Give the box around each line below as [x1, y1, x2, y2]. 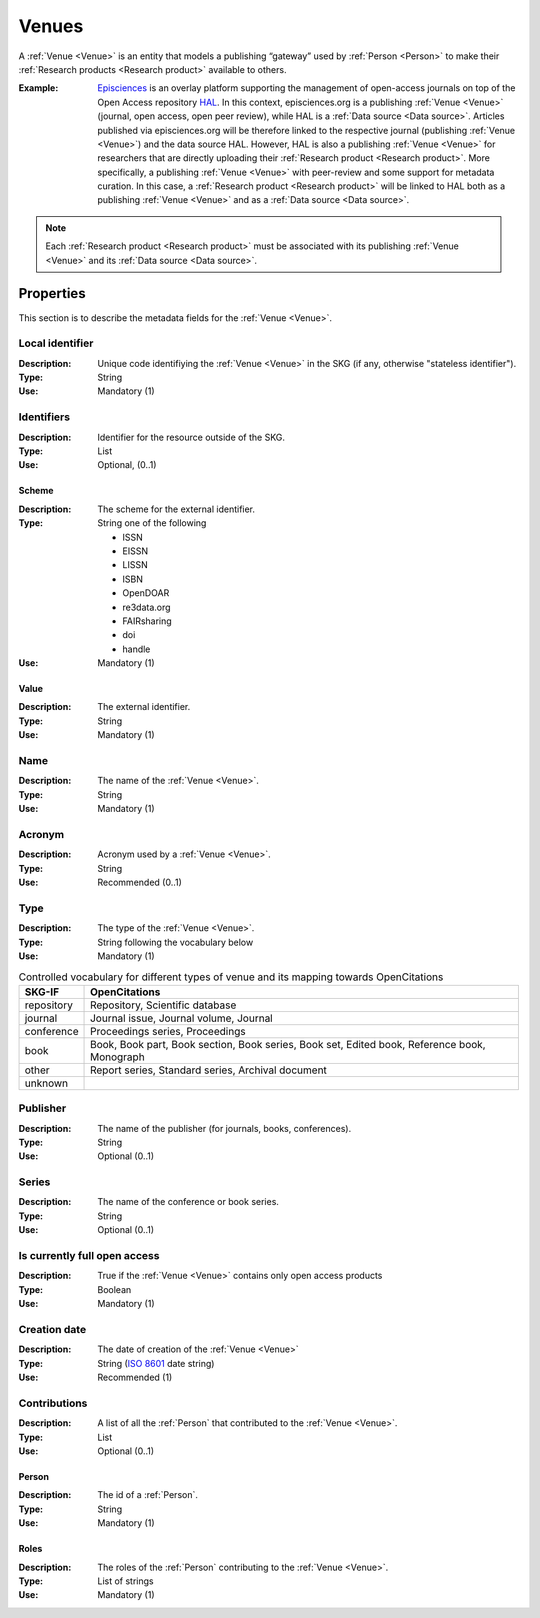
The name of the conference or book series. [97, 1196, 280, 1208]
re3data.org [122, 601, 171, 613]
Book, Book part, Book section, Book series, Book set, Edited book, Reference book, [90, 1037, 486, 1051]
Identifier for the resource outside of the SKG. [97, 431, 285, 443]
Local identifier [18, 336, 94, 350]
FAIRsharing [122, 615, 172, 627]
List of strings [97, 1575, 154, 1587]
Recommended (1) [97, 1371, 173, 1384]
